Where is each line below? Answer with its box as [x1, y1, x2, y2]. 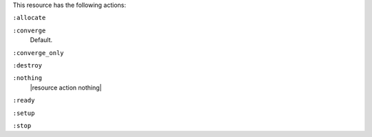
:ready [12, 96, 35, 105]
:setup [12, 109, 35, 117]
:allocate [12, 14, 46, 22]
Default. [30, 36, 53, 44]
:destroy [12, 61, 43, 69]
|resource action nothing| [30, 83, 102, 92]
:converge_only [12, 49, 65, 56]
